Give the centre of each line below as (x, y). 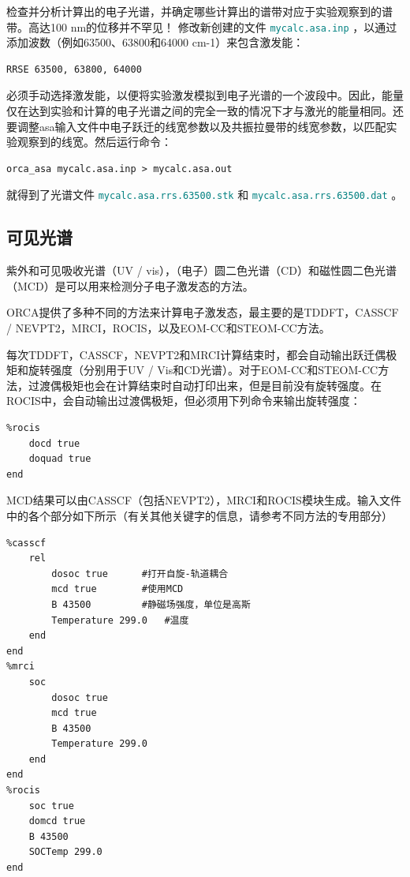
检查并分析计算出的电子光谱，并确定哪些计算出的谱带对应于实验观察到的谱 (199, 11)
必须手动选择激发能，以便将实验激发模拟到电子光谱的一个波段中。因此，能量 (205, 95)
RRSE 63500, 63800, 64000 (74, 69)
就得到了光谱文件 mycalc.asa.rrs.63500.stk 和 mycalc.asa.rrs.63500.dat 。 (205, 195)
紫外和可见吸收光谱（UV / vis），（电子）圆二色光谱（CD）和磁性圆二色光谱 (201, 270)
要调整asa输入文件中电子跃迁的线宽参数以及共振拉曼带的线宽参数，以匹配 (196, 126)
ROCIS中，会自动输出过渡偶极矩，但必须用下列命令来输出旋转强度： (184, 401)
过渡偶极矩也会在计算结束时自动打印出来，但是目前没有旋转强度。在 (205, 385)
